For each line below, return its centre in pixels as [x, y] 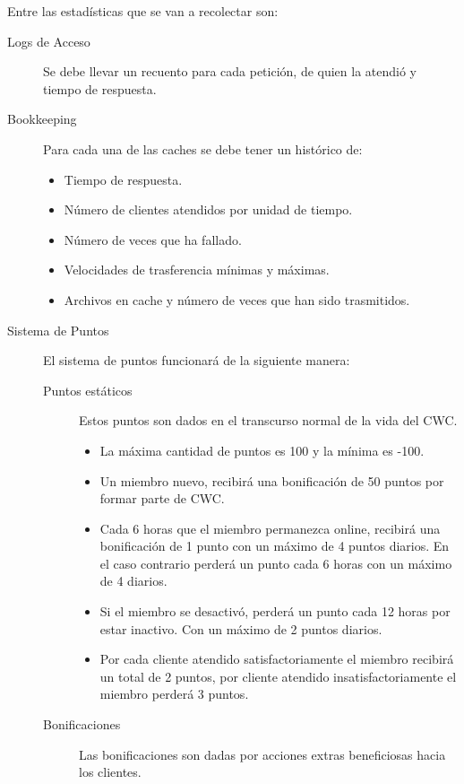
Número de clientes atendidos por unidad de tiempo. [208, 209]
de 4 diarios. [133, 581]
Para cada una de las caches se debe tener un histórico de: [203, 148]
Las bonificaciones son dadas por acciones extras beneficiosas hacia [262, 754]
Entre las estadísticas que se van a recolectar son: [143, 11]
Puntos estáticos [88, 390]
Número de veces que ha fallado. [153, 239]
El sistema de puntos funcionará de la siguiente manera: [197, 360]
